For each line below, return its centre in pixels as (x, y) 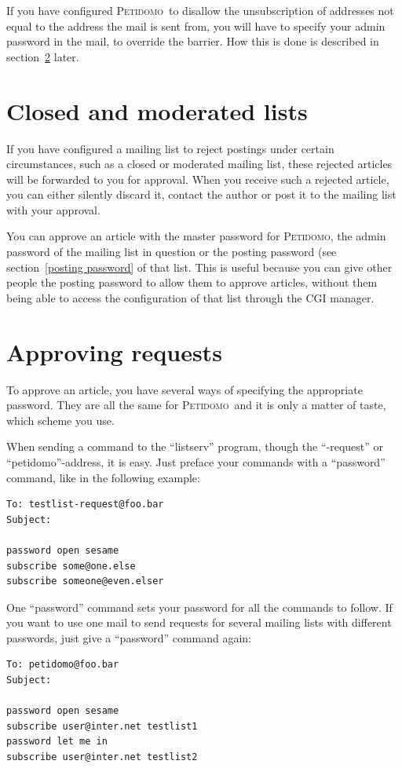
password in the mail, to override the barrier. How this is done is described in (193, 41)
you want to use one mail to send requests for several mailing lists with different (199, 622)
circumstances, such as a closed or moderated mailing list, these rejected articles (199, 164)
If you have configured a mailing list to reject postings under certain (170, 148)
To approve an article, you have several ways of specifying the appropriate (185, 389)
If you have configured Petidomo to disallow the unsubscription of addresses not (200, 10)
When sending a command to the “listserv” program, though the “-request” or (195, 446)
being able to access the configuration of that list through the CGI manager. (190, 297)
